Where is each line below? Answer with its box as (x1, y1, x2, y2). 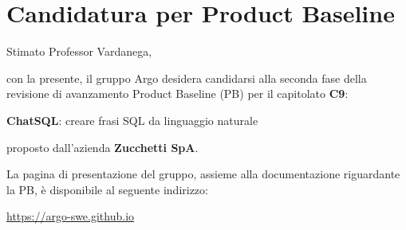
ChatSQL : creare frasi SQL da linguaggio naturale (6, 111, 258, 128)
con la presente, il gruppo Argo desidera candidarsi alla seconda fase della (6, 69, 367, 86)
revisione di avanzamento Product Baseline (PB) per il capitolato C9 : (6, 85, 349, 102)
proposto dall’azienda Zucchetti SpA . (6, 138, 199, 155)
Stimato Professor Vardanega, (6, 43, 152, 60)
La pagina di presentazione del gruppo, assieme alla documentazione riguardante (6, 166, 400, 182)
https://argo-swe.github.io (6, 208, 135, 224)
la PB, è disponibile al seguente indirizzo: (6, 181, 208, 197)
